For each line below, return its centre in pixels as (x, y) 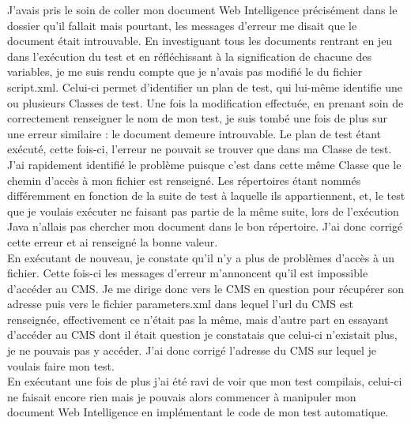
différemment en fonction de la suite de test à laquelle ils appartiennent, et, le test (206, 196)
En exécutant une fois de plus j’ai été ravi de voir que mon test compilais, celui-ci (205, 381)
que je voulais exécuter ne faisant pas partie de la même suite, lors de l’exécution (203, 211)
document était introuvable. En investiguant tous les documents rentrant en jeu (200, 41)
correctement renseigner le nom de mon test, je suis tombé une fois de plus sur (197, 118)
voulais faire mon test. (61, 365)
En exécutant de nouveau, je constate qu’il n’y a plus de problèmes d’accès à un (201, 257)
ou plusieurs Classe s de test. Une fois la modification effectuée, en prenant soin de (205, 102)
